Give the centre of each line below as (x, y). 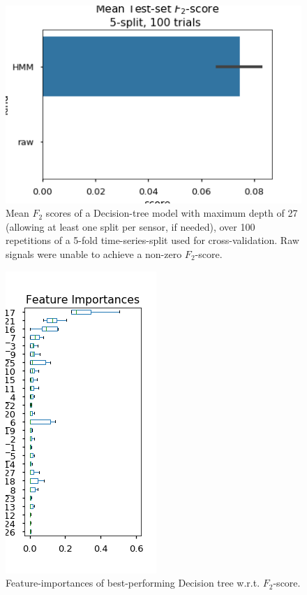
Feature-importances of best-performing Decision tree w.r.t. (133, 583)
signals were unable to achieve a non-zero (94, 254)
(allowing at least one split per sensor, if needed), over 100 (130, 226)
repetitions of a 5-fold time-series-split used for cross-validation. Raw (152, 240)
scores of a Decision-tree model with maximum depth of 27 (172, 213)
